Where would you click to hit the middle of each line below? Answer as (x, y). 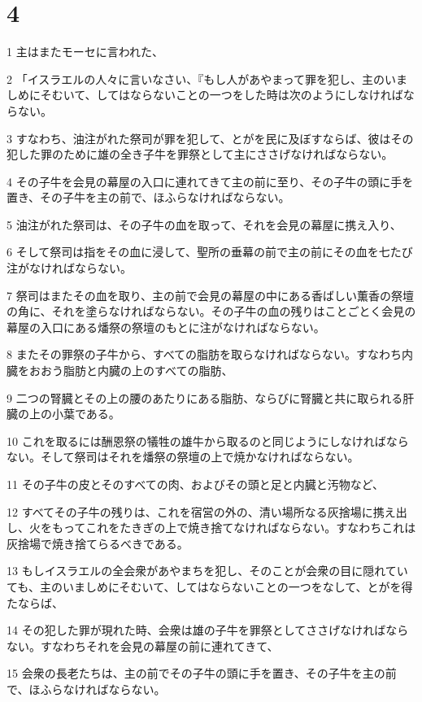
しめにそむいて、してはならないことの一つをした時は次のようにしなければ (205, 95)
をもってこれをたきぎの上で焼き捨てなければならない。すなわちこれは (228, 528)
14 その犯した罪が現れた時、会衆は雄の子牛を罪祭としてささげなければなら (208, 630)
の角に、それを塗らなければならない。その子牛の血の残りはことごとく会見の (211, 311)
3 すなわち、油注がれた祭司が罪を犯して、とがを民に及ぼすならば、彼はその (210, 138)
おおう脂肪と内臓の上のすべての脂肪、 (131, 371)
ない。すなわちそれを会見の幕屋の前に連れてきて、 (143, 645)
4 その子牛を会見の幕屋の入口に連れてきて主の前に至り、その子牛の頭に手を (210, 181)
